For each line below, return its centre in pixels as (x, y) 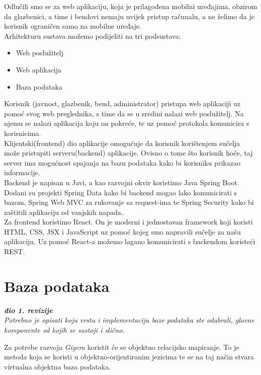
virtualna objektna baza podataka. (58, 366)
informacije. (22, 172)
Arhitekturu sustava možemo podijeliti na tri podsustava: (93, 35)
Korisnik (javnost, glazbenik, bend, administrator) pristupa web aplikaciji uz (122, 103)
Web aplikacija (39, 69)
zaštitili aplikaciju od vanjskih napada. (64, 212)
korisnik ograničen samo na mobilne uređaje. (73, 26)
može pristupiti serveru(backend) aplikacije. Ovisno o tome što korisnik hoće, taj (128, 153)
